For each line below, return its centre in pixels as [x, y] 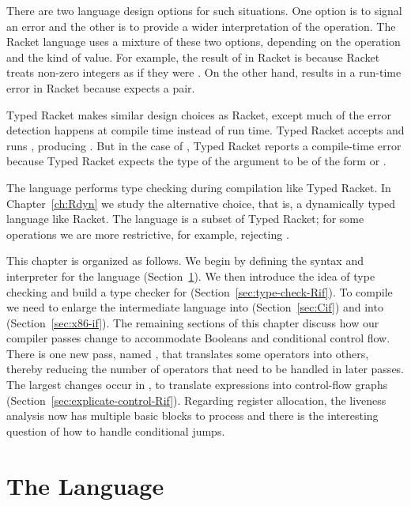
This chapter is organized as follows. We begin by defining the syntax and [185, 261]
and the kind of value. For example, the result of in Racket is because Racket [193, 57]
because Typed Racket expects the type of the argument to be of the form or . [196, 161]
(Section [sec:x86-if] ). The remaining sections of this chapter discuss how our [193, 322]
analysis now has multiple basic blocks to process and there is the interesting [192, 415]
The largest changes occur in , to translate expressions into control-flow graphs [197, 385]
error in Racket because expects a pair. [101, 87]
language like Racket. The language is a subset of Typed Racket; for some [185, 219]
